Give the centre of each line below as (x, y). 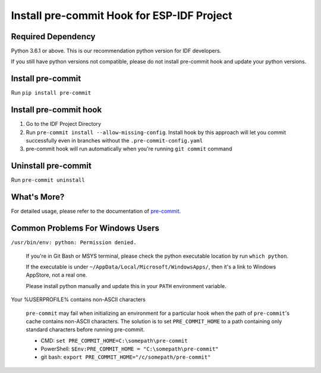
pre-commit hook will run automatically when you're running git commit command (129, 149)
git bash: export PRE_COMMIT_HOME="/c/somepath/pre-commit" (126, 357)
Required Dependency (53, 37)
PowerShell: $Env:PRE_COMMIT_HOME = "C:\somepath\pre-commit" (130, 349)
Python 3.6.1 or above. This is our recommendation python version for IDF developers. (116, 51)
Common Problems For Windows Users (85, 228)
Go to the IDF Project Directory (63, 124)
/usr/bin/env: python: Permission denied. (74, 243)
